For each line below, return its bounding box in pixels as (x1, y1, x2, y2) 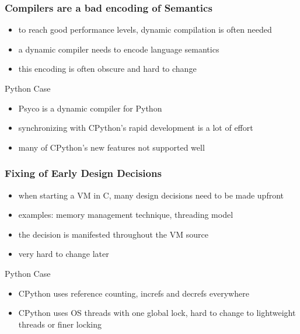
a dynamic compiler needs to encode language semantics (18, 43, 219, 55)
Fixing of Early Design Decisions (5, 166, 162, 180)
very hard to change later (18, 248, 109, 260)
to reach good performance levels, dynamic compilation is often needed (18, 23, 272, 36)
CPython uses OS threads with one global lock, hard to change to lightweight (18, 307, 296, 319)
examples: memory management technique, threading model (18, 208, 233, 221)
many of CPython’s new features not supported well (18, 141, 205, 153)
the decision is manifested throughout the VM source (18, 228, 208, 240)
